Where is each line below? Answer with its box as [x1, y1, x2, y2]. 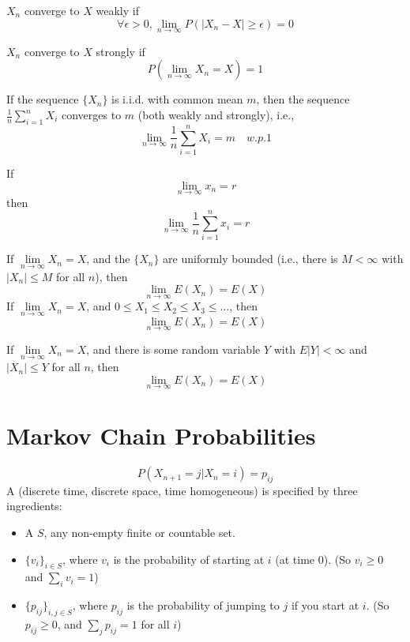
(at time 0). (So [275, 550, 351, 567]
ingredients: [6, 497, 62, 514]
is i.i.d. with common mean [111, 91, 243, 107]
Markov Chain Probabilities [6, 419, 316, 452]
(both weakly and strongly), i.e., [137, 107, 295, 122]
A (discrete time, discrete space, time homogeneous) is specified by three [6, 482, 358, 498]
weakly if [96, 2, 139, 18]
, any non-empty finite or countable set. [43, 524, 235, 541]
